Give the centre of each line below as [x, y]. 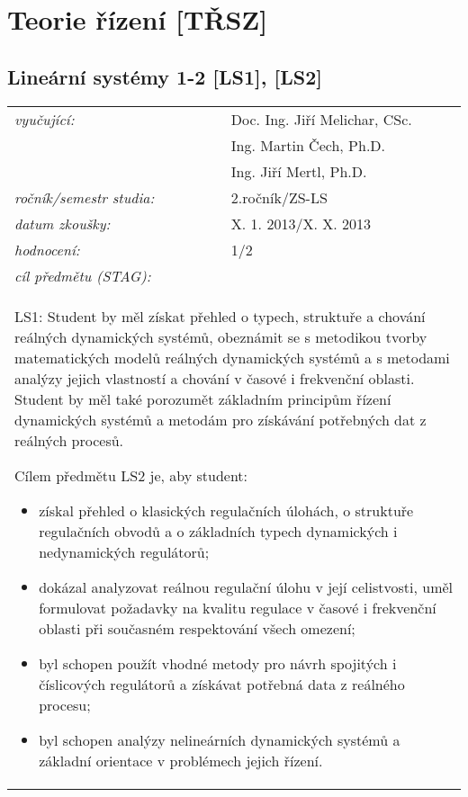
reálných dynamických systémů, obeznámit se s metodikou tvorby [221, 336]
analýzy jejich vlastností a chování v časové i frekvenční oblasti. [215, 378]
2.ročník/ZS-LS [279, 197]
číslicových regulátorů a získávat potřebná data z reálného [222, 684]
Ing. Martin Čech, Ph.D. [308, 145]
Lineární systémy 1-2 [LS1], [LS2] [165, 76]
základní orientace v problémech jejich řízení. [181, 760]
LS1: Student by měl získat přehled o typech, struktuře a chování [220, 316]
